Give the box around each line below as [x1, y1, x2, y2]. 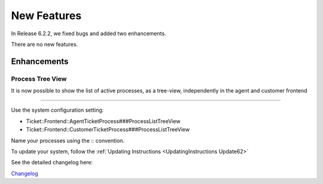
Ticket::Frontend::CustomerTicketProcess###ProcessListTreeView [26, 126, 190, 133]
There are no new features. [11, 41, 78, 48]
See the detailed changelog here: [11, 159, 93, 166]
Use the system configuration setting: [11, 106, 104, 114]
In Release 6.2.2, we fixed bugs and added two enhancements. [11, 30, 167, 37]
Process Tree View [11, 75, 67, 83]
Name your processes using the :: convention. [11, 137, 125, 144]
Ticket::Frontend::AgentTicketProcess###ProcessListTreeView [26, 117, 181, 125]
